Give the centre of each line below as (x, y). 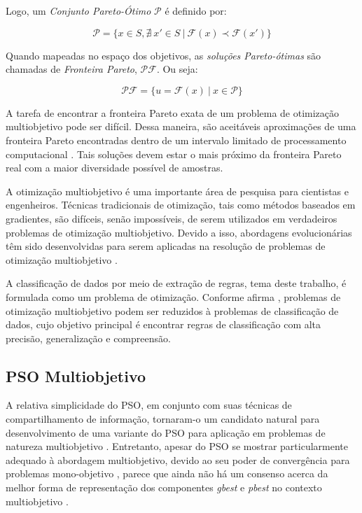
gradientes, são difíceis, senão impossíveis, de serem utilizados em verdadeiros (172, 218)
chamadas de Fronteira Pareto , (71, 69)
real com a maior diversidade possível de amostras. (114, 168)
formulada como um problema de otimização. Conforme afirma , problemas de (173, 296)
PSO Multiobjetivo (76, 375)
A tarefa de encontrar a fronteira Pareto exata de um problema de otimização (173, 112)
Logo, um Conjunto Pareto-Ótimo (78, 10)
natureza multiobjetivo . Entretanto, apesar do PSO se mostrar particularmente (177, 446)
